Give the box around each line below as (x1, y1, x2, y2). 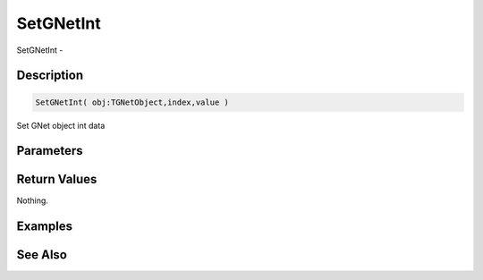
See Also (16, 247, 67, 263)
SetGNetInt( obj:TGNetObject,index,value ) (35, 97, 230, 107)
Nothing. (16, 195, 49, 206)
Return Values (16, 172, 97, 187)
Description (16, 68, 84, 83)
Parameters (16, 143, 83, 158)
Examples (16, 219, 73, 234)
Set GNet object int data (16, 120, 106, 131)
